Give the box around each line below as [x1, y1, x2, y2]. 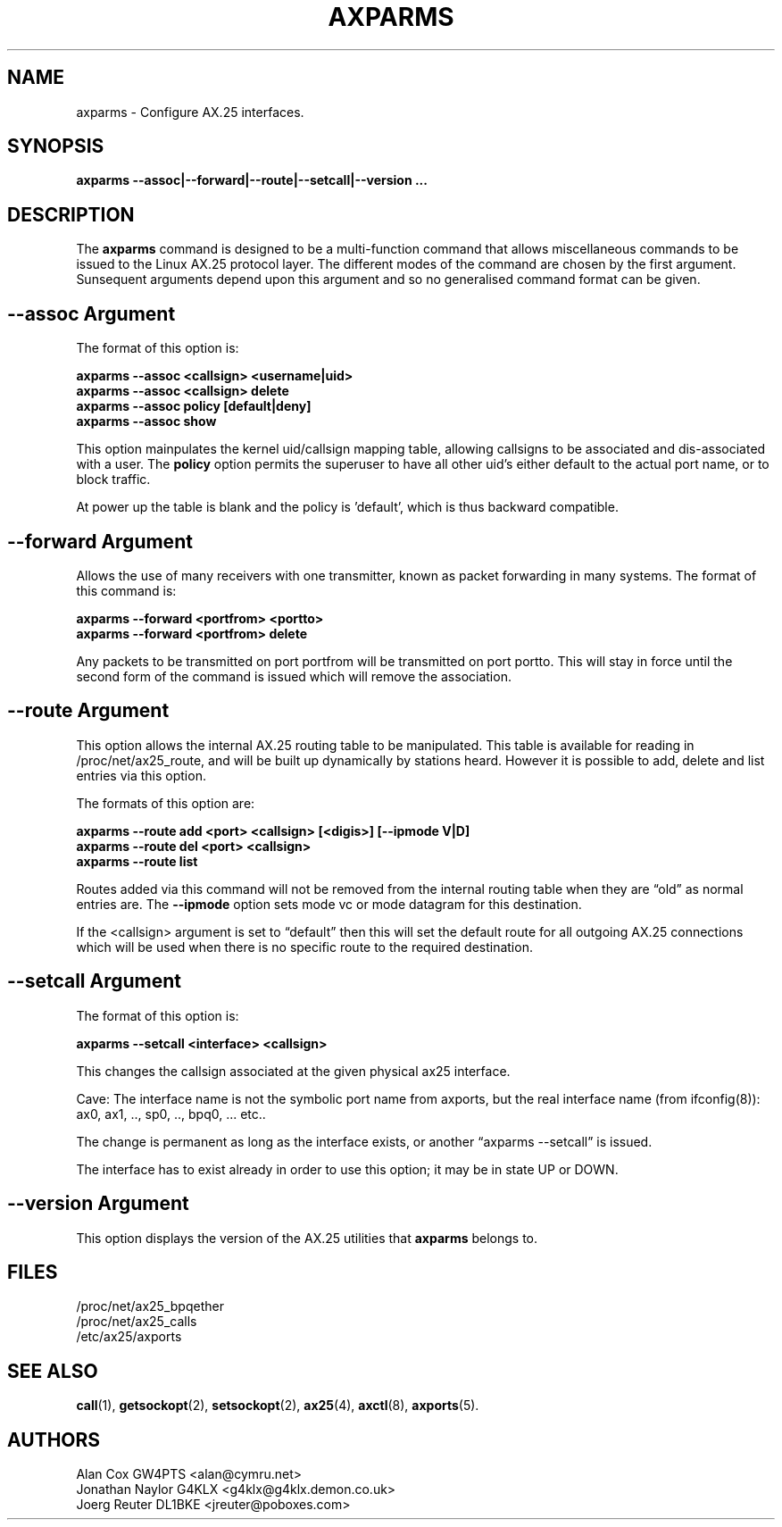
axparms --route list [76, 853, 198, 869]
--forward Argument [7, 530, 193, 553]
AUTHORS [7, 1428, 101, 1451]
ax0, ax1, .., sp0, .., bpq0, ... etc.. [76, 1106, 266, 1122]
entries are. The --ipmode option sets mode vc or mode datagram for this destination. [76, 896, 582, 912]
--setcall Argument [7, 970, 182, 993]
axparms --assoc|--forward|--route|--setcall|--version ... [76, 172, 428, 188]
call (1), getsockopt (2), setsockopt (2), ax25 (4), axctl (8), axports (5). [76, 1398, 479, 1414]
